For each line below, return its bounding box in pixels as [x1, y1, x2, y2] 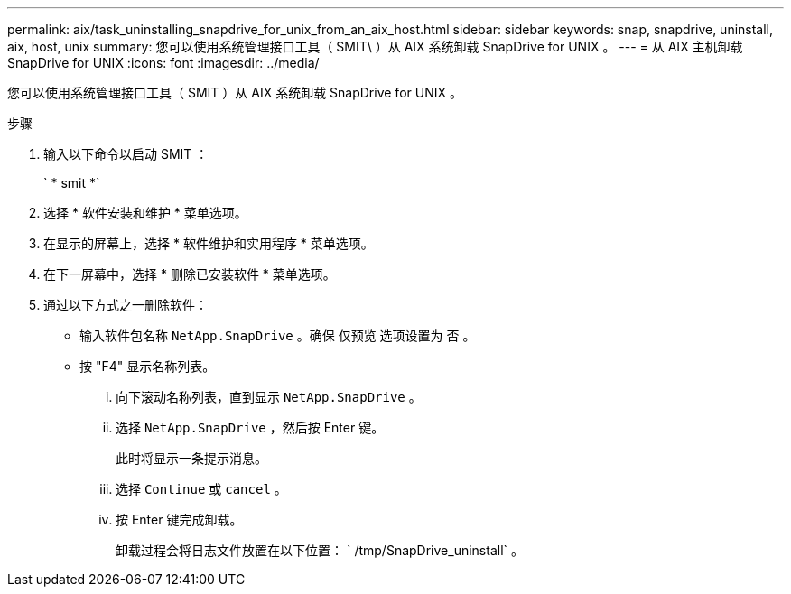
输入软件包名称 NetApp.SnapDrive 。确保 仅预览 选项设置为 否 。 [79, 328, 476, 343]
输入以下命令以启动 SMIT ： [43, 146, 209, 162]
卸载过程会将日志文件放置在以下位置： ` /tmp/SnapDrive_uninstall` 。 [116, 543, 524, 558]
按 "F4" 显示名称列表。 [79, 358, 216, 374]
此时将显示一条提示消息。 [116, 450, 267, 466]
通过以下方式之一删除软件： [43, 297, 208, 312]
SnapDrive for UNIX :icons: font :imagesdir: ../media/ [7, 55, 320, 70]
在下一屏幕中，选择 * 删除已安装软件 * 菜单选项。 [43, 266, 336, 282]
